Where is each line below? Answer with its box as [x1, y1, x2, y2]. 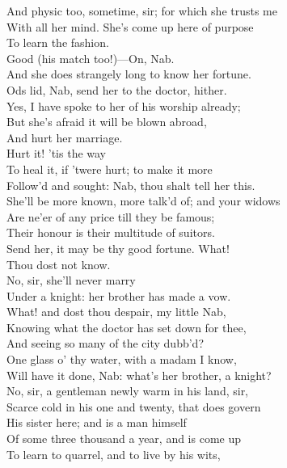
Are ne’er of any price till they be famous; [6, 208, 215, 225]
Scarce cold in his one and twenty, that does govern [6, 398, 261, 415]
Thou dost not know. [6, 255, 111, 272]
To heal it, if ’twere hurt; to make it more [6, 160, 213, 177]
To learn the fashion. [6, 34, 109, 51]
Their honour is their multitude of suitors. [6, 224, 215, 241]
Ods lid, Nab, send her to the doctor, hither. [6, 81, 227, 98]
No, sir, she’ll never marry [6, 272, 136, 289]
